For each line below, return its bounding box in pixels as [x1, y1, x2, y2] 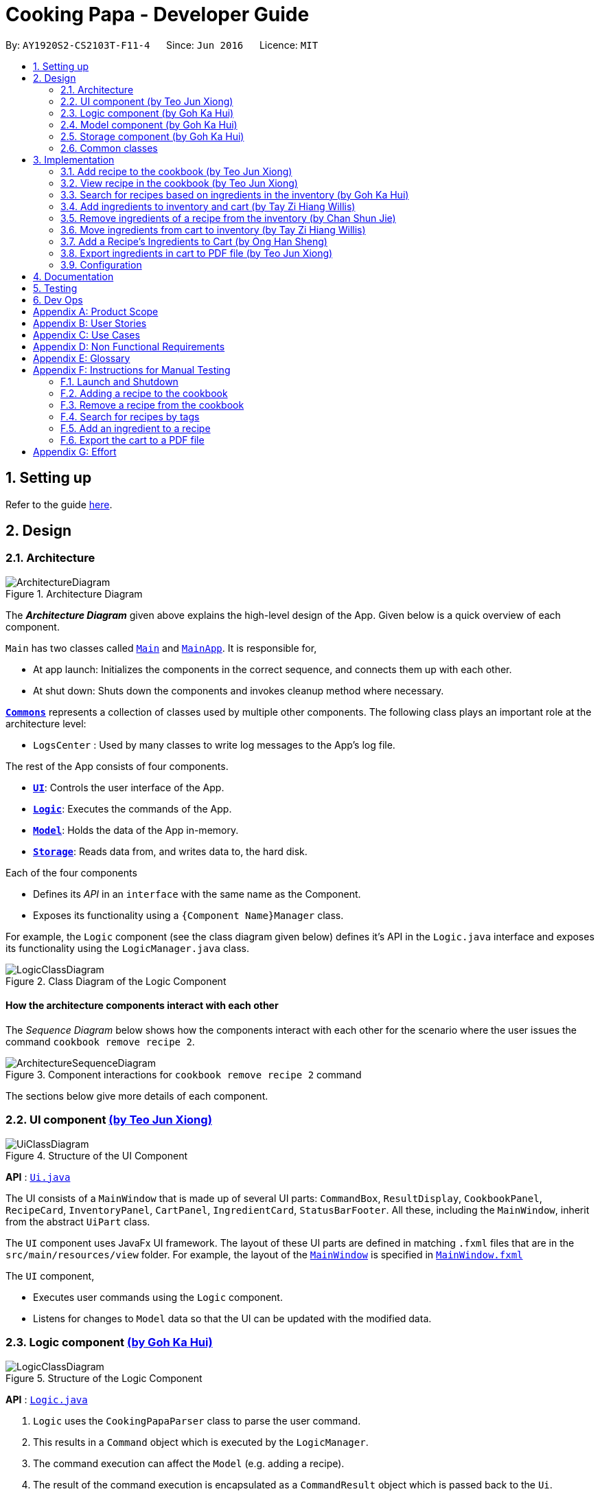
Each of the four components [5, 866, 137, 879]
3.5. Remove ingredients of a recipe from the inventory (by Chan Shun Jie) [60, 212, 396, 224]
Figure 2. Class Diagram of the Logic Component [5, 975, 227, 987]
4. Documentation [33, 270, 114, 282]
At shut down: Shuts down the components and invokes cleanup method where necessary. [33, 684, 444, 696]
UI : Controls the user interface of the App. [33, 781, 224, 793]
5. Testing [33, 282, 78, 294]
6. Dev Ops [33, 293, 83, 306]
